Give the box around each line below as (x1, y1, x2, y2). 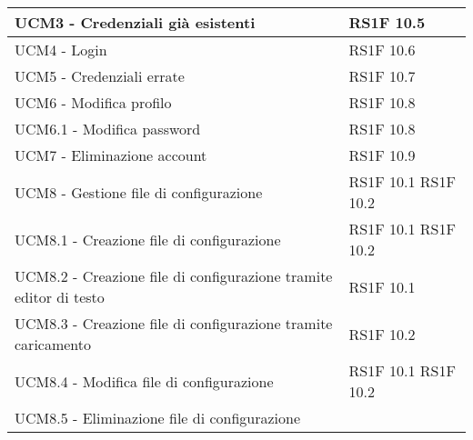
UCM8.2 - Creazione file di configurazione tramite (15, 265, 333, 286)
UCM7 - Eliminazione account (15, 145, 207, 165)
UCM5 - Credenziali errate (15, 65, 185, 86)
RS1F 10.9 (348, 145, 416, 165)
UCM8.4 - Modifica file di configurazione (15, 370, 274, 392)
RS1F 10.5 (348, 12, 426, 33)
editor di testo (15, 286, 105, 307)
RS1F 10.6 (348, 39, 416, 60)
